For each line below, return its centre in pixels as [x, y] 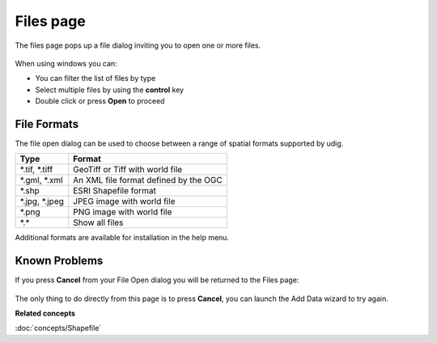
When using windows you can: [66, 63]
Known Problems [59, 261]
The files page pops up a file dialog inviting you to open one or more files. [138, 45]
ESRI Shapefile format [115, 191]
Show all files [98, 222]
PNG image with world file [123, 212]
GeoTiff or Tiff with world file [128, 170]
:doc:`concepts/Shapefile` [58, 328]
